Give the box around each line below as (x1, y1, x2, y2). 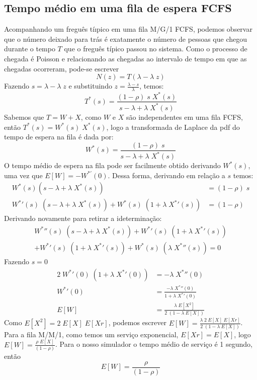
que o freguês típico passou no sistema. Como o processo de (64, 43, 247, 54)
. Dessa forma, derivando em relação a (108, 170, 225, 180)
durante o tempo (4, 43, 55, 54)
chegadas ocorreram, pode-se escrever (4, 63, 119, 73)
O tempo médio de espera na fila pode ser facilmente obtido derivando (4, 160, 221, 171)
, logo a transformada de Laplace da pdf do (106, 121, 240, 132)
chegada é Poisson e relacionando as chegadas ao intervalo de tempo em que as (4, 53, 247, 63)
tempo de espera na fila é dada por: (4, 131, 114, 142)
